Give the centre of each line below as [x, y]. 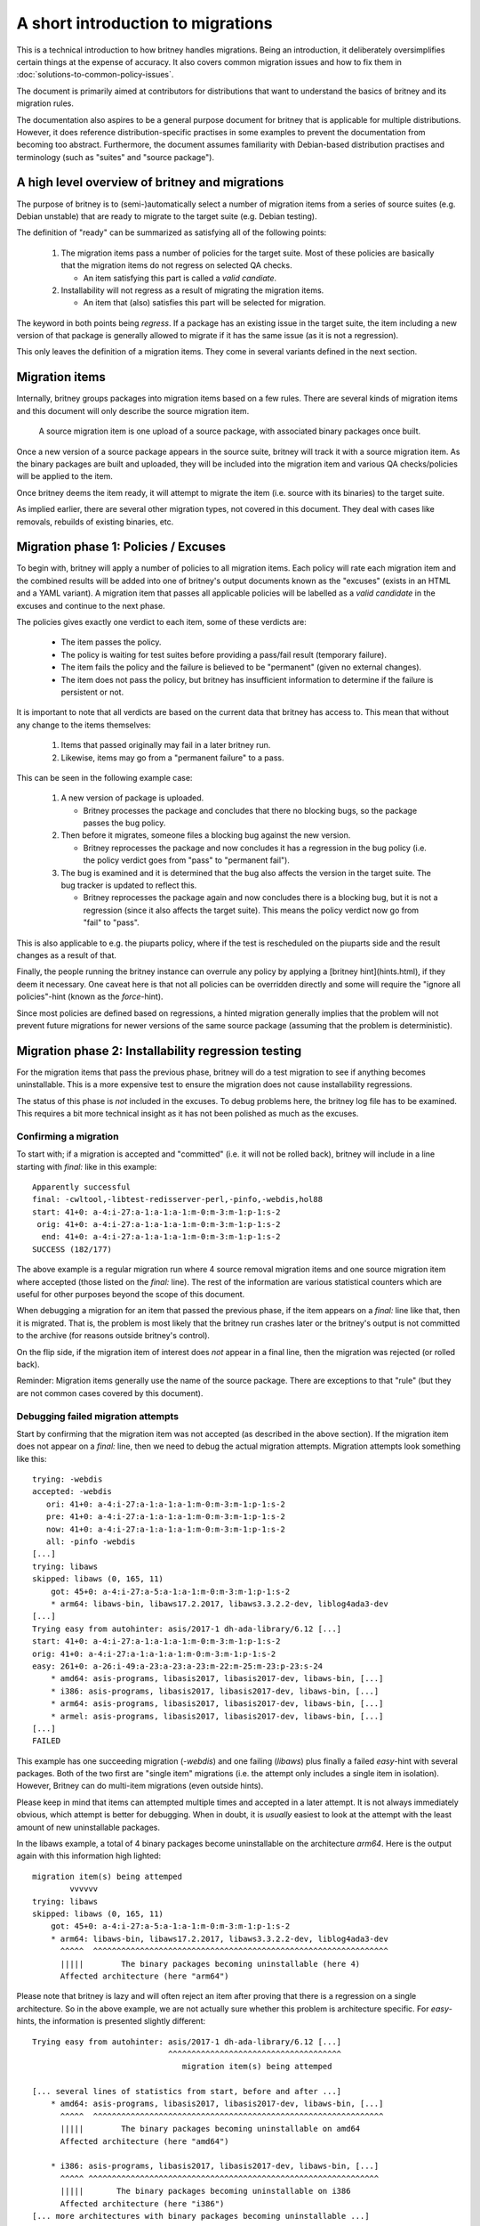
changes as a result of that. [67, 955]
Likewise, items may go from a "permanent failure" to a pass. [172, 758]
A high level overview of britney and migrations [150, 183]
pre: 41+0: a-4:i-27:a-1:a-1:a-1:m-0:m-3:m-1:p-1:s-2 [166, 1517]
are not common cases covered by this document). [110, 1393]
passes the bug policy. [124, 823]
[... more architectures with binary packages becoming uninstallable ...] [201, 2216]
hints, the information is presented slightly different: [111, 2021]
